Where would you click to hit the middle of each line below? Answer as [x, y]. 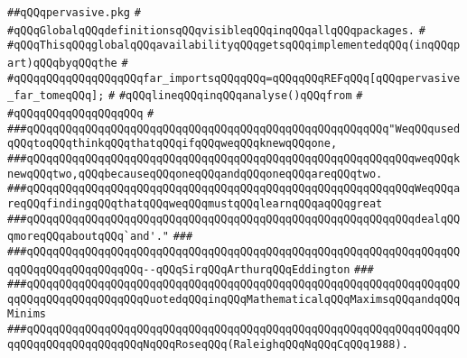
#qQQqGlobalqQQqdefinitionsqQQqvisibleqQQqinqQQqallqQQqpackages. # [216, 30]
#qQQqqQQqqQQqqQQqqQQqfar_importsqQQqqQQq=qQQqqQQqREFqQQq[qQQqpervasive [234, 78]
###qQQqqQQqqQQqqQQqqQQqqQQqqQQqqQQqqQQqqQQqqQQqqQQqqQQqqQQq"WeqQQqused [234, 129]
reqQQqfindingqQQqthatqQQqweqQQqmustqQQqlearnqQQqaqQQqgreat [195, 203]
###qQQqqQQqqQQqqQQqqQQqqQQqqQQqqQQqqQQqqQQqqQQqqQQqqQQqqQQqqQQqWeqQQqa [234, 189]
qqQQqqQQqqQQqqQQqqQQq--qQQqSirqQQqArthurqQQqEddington [179, 269]
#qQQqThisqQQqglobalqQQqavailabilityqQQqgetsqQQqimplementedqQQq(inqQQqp [234, 46]
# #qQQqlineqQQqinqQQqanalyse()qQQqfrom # [236, 96]
